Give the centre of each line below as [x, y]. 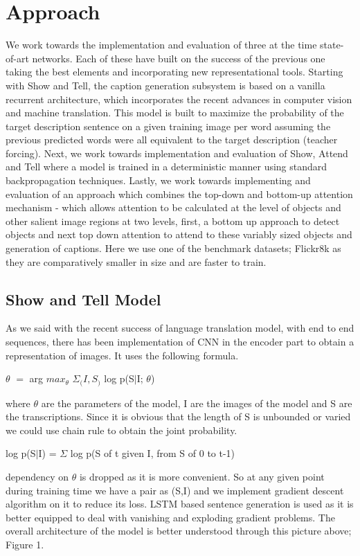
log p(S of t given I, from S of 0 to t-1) [153, 453]
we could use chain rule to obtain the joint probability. [121, 430]
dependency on [37, 477]
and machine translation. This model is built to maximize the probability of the [175, 113]
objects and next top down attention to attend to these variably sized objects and [179, 234]
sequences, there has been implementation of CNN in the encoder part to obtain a [180, 342]
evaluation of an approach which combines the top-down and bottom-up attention [179, 194]
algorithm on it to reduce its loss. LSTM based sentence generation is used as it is [180, 504]
